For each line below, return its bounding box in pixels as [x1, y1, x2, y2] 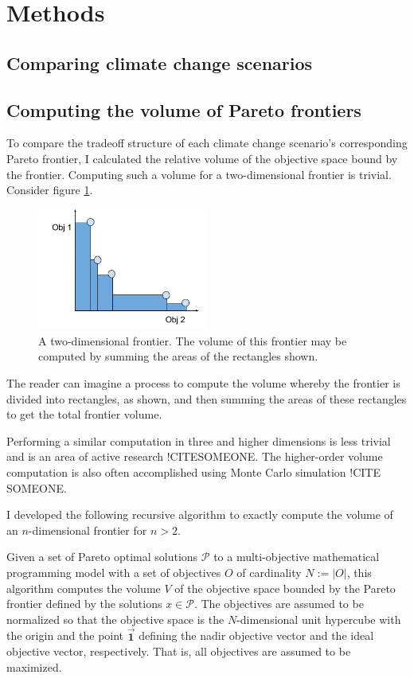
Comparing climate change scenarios [6, 50, 313, 75]
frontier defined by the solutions [6, 595, 162, 612]
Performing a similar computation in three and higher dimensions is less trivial [6, 432, 391, 449]
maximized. [6, 658, 62, 675]
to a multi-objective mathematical [213, 548, 380, 565]
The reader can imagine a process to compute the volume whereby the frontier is [6, 375, 400, 392]
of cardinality [236, 563, 302, 580]
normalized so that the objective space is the [6, 610, 225, 627]
